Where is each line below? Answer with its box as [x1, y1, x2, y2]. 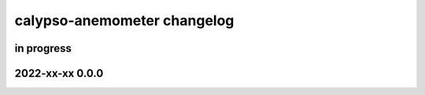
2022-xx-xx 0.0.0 [14, 67, 104, 80]
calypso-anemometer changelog [14, 12, 235, 29]
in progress [14, 42, 72, 55]
